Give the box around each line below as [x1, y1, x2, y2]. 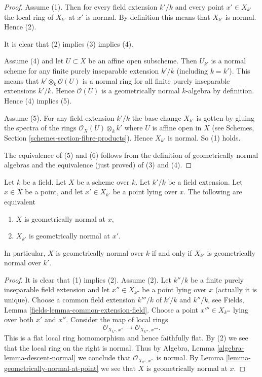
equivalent [4, 196, 35, 207]
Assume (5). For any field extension [4, 112, 115, 123]
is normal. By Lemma [156, 352, 224, 363]
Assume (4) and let [4, 55, 64, 66]
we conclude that [78, 352, 131, 363]
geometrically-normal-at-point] [4, 363, 99, 373]
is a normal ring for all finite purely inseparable [82, 75, 230, 86]
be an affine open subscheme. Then [88, 55, 197, 66]
